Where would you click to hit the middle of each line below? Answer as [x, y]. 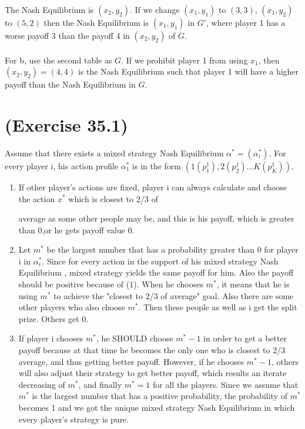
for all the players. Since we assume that [226, 384]
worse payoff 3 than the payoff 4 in [67, 35]
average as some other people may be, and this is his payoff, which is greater [156, 218]
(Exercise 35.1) [66, 124]
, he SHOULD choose [135, 338]
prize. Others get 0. [53, 318]
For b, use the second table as [58, 60]
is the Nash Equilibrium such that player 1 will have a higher [188, 71]
